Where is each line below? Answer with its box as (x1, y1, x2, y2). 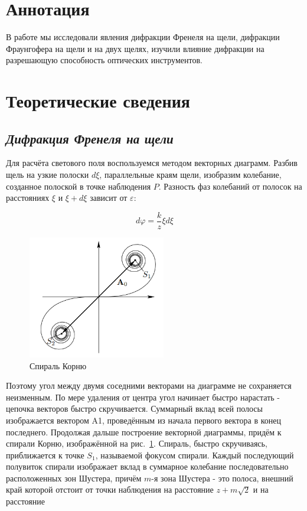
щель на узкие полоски (6, 168, 89, 181)
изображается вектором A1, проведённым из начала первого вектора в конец (6, 414, 281, 426)
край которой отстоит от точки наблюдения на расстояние (6, 483, 214, 496)
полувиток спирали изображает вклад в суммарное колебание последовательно (6, 460, 289, 473)
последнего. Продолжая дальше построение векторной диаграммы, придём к (6, 425, 282, 438)
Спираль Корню (30, 359, 87, 372)
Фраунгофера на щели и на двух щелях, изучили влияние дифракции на (6, 42, 264, 54)
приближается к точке (6, 448, 84, 461)
